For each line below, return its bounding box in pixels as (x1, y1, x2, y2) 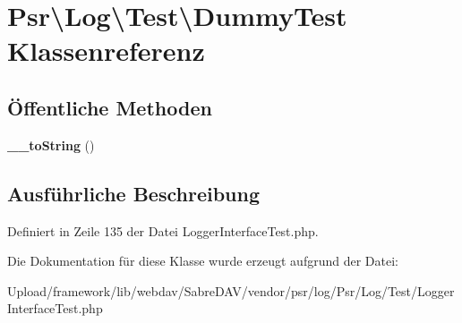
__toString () (7, 135, 95, 154)
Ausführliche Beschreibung (7, 179, 260, 207)
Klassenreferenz (7, 32, 205, 69)
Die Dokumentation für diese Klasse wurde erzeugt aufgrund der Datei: (7, 251, 398, 270)
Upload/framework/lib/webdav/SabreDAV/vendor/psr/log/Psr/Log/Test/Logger (7, 281, 455, 300)
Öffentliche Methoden (7, 93, 212, 121)
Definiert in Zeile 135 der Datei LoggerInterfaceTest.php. (7, 221, 319, 240)
